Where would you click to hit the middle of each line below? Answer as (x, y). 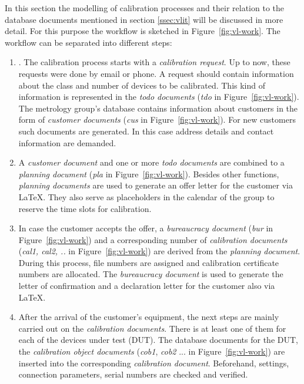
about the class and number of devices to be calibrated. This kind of (142, 85)
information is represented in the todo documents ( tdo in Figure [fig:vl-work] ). (159, 97)
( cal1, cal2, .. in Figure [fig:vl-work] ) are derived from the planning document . (159, 251)
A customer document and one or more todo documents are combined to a (151, 162)
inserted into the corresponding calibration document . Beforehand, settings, (154, 363)
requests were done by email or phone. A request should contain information (156, 73)
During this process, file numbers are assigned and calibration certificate (149, 262)
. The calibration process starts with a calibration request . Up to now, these (154, 62)
